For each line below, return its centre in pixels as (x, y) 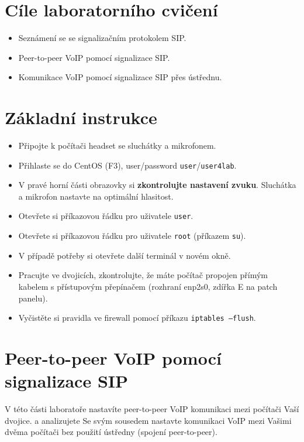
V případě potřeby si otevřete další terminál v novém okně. (125, 255)
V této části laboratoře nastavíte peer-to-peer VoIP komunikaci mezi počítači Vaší (152, 409)
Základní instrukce (81, 117)
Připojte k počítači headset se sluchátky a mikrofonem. (117, 145)
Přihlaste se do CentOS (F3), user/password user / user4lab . (127, 165)
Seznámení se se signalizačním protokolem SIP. (102, 38)
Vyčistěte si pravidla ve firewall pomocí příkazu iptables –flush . (137, 318)
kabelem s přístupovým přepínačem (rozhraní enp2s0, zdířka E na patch (148, 286)
